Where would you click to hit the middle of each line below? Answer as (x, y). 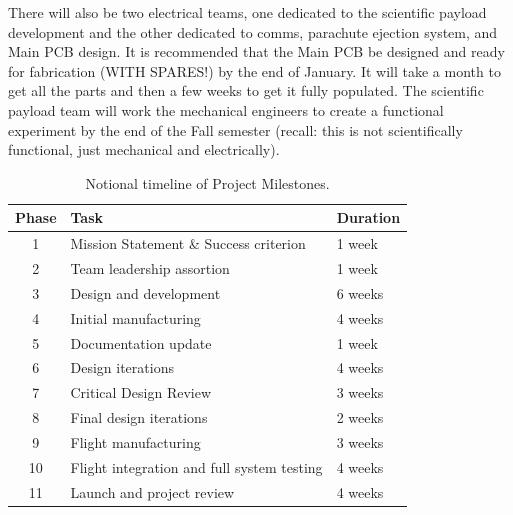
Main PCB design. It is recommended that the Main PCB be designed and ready (256, 51)
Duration (368, 217)
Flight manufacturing (135, 441)
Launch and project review (152, 491)
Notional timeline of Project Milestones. (207, 182)
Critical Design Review (141, 392)
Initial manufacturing (135, 317)
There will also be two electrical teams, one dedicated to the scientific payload (247, 12)
